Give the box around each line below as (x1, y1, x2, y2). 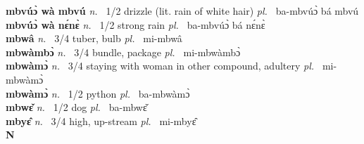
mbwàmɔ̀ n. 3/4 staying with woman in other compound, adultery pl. (6, 58, 315, 73)
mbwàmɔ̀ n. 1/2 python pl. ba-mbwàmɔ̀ (6, 86, 190, 100)
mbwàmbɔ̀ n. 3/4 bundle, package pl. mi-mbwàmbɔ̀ (6, 44, 241, 59)
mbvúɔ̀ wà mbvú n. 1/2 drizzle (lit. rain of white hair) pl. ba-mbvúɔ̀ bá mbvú (6, 4, 359, 18)
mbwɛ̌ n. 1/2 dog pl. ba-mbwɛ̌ (6, 100, 147, 114)
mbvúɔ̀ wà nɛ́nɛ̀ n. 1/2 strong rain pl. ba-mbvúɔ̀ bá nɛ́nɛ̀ (6, 17, 265, 32)
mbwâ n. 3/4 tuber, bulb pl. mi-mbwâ (6, 31, 182, 46)
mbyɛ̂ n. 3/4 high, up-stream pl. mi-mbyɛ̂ (6, 113, 196, 128)
